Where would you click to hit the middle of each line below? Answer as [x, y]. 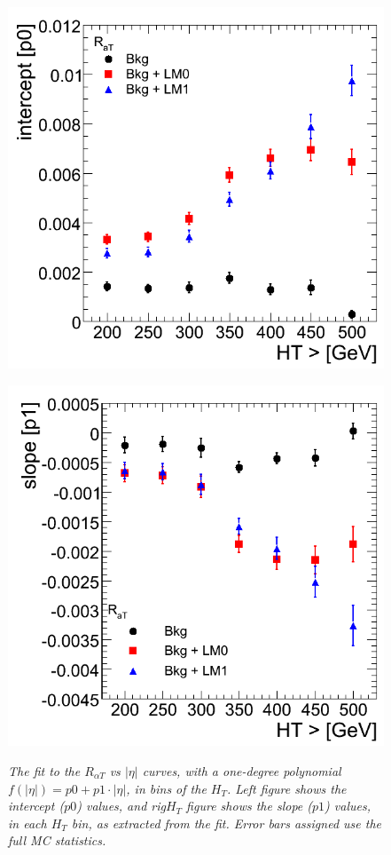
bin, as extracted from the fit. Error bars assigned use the [226, 823]
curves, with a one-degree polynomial [242, 771]
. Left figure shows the [287, 788]
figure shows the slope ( [249, 806]
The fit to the [44, 771]
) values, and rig [121, 806]
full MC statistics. [57, 840]
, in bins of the [166, 788]
